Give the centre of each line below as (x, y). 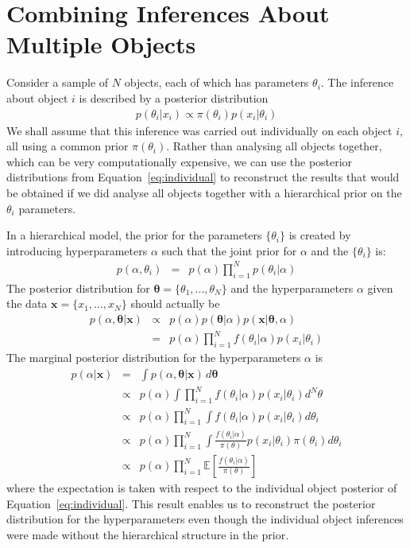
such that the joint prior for (229, 250)
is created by (320, 235)
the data (27, 303)
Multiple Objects (101, 44)
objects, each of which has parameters (217, 82)
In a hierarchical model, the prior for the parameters (134, 235)
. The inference (357, 82)
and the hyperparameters (292, 288)
